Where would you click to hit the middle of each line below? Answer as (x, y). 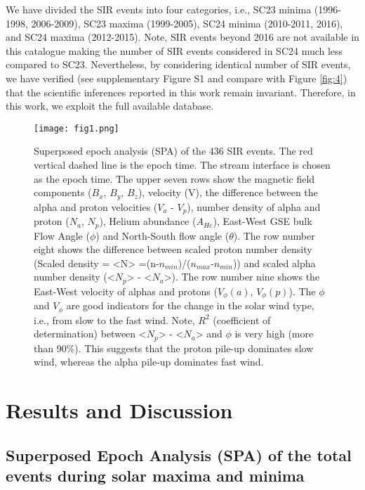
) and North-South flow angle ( (162, 235)
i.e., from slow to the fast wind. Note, (114, 320)
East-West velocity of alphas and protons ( (126, 291)
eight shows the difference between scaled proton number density (173, 249)
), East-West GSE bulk (263, 221)
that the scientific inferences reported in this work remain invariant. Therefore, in (181, 92)
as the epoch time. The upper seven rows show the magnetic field (174, 178)
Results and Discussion (119, 410)
